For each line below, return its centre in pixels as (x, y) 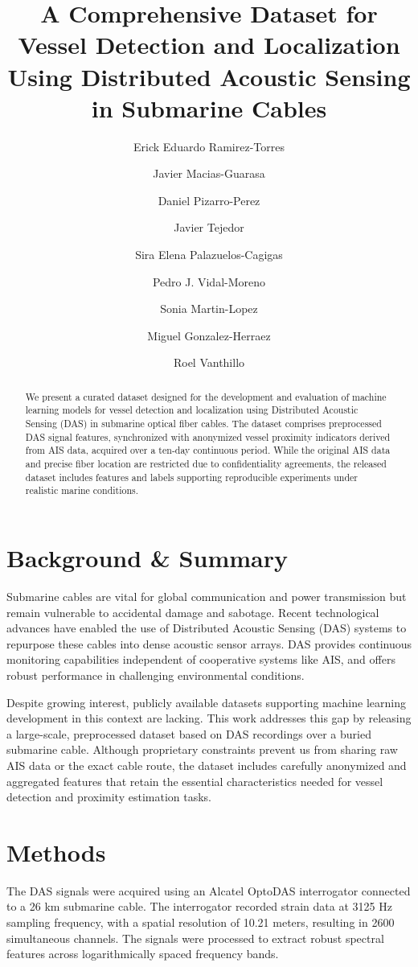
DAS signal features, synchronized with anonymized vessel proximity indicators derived (208, 436)
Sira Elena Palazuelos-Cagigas (209, 255)
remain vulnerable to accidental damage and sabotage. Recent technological (193, 612)
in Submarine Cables (209, 107)
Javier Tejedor (209, 227)
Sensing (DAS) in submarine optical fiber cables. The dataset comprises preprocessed (203, 424)
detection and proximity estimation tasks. (109, 797)
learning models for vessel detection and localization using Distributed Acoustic (192, 410)
